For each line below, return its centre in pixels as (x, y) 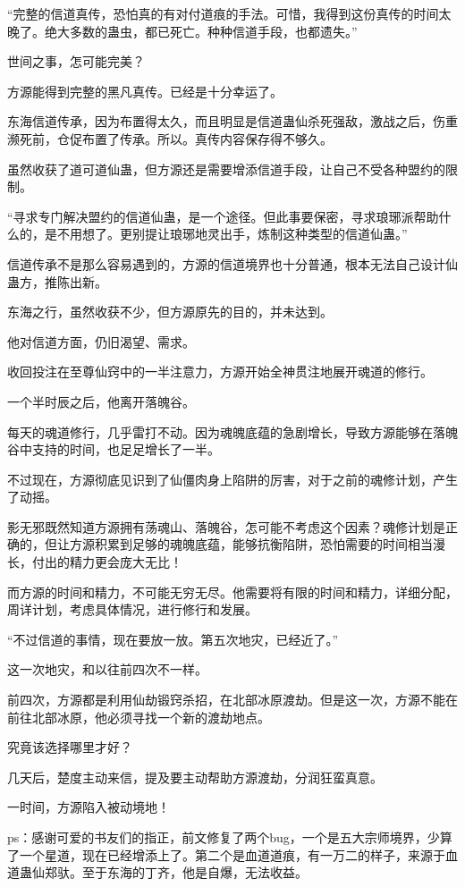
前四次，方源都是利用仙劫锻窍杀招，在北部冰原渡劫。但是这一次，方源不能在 (232, 700)
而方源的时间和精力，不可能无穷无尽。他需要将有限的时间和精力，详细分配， (232, 591)
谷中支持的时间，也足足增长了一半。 (114, 449)
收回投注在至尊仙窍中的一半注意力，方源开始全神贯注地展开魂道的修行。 (220, 372)
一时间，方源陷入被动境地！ (89, 807)
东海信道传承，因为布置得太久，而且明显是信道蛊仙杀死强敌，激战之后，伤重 (232, 121)
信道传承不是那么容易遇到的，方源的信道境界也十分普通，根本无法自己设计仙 (232, 263)
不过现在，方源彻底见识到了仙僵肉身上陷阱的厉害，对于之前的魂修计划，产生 (232, 479)
